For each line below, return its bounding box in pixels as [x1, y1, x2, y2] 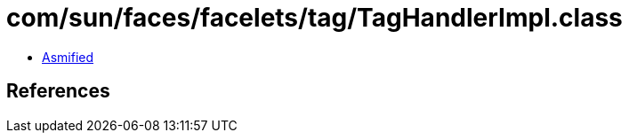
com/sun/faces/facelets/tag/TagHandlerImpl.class [6, 3, 623, 33]
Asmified [42, 49, 94, 65]
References [6, 80, 110, 103]
